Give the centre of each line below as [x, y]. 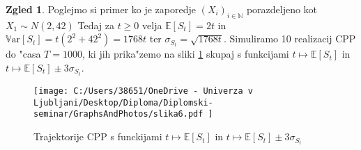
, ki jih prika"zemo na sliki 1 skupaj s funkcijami [185, 54]
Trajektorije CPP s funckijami [98, 136]
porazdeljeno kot [282, 9]
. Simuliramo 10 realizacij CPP [290, 39]
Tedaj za [96, 25]
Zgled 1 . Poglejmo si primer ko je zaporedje [101, 9]
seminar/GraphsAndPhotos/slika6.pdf [118, 114]
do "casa [23, 54]
